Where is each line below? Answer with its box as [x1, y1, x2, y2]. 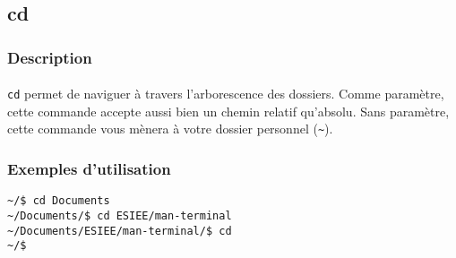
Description [7, 46, 92, 68]
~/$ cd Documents [7, 194, 110, 208]
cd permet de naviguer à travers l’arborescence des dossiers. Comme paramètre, [7, 84, 444, 103]
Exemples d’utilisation [7, 158, 171, 180]
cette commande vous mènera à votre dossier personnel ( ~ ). [7, 119, 333, 138]
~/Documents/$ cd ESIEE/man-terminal [7, 210, 232, 222]
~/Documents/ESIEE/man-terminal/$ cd [7, 224, 232, 237]
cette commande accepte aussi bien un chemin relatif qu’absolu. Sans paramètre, [7, 101, 450, 120]
